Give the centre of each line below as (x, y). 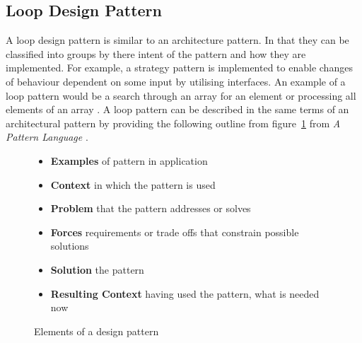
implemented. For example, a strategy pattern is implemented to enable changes (179, 68)
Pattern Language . (47, 137)
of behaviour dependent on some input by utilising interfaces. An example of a (176, 81)
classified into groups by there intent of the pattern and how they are (156, 53)
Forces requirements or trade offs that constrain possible (175, 232)
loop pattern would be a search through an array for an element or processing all (181, 95)
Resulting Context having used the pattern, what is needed (185, 293)
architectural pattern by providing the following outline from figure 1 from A (173, 123)
